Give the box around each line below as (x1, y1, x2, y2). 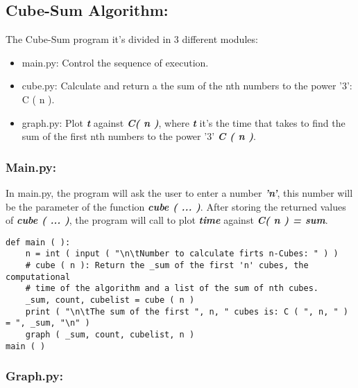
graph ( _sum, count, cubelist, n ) (25, 330, 195, 340)
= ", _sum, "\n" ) (6, 318, 90, 328)
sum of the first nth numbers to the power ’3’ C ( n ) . (22, 129, 256, 143)
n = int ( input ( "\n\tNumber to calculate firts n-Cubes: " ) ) (25, 249, 339, 259)
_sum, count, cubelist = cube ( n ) (25, 295, 195, 306)
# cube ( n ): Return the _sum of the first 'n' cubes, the (25, 261, 309, 271)
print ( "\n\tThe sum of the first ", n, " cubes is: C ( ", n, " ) (25, 306, 348, 317)
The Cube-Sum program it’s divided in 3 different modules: (6, 32, 258, 46)
